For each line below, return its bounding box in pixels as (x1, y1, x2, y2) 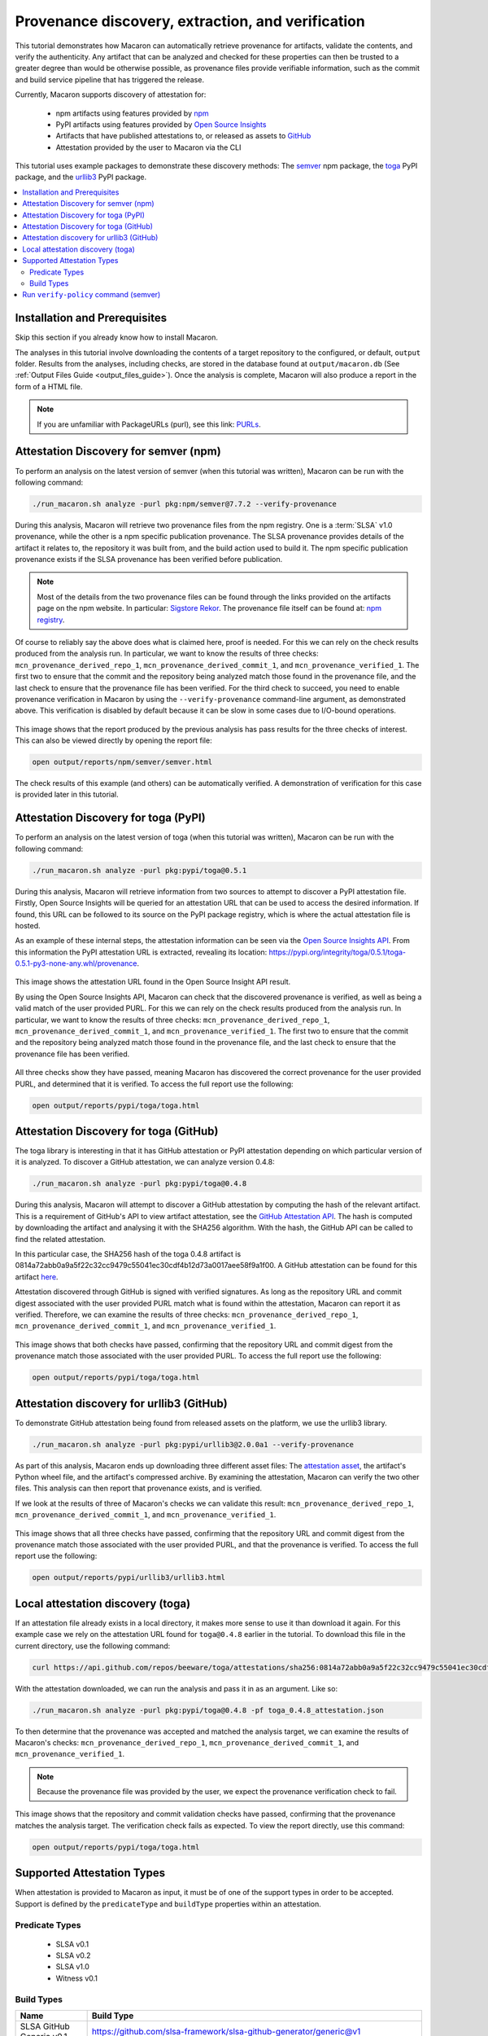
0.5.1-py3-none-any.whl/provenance (15, 959, 137, 968)
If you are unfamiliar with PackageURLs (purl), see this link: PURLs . (37, 419, 261, 429)
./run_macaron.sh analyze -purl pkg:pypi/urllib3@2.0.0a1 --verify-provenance (32, 1440, 354, 1449)
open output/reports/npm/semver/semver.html (32, 757, 213, 767)
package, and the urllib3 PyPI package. (15, 172, 146, 182)
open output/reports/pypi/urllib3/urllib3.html (32, 1573, 225, 1582)
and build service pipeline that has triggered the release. (15, 74, 205, 85)
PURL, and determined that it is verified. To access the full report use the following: (15, 1079, 294, 1089)
